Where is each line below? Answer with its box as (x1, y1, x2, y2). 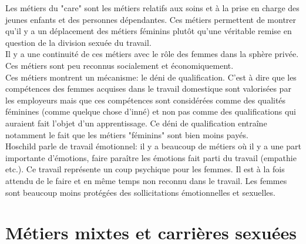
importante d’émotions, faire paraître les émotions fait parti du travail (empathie (5, 151, 297, 163)
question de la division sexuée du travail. (5, 36, 152, 48)
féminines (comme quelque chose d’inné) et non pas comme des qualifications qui (5, 105, 297, 118)
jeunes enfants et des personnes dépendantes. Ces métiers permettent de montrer (5, 13, 297, 25)
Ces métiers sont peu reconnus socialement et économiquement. (5, 59, 234, 71)
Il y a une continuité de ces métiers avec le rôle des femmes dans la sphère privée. (5, 48, 299, 60)
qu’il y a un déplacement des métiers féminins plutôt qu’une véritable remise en (5, 25, 292, 37)
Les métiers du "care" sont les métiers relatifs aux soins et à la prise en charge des (5, 2, 300, 14)
